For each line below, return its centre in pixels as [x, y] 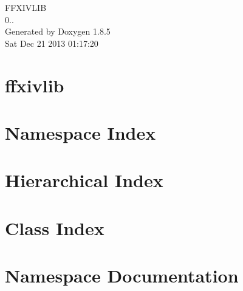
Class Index [55, 228]
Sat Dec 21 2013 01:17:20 [52, 43]
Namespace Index [80, 132]
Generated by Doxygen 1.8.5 [58, 31]
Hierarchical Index [84, 180]
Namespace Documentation [122, 276]
